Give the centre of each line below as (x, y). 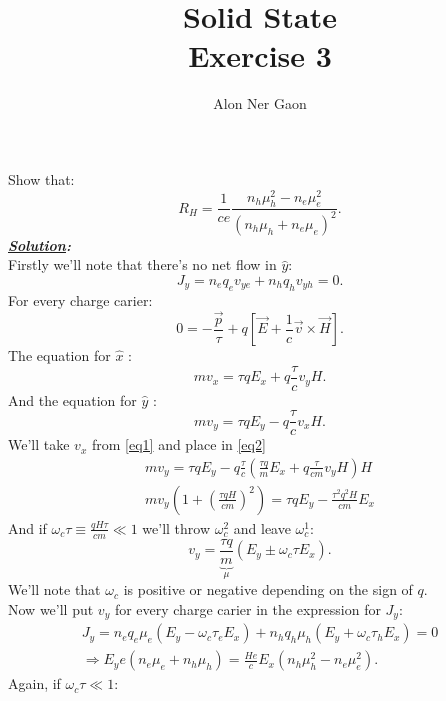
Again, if (34, 683)
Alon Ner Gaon (260, 103)
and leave (262, 527)
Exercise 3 (260, 55)
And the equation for (72, 399)
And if (27, 527)
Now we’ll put (51, 608)
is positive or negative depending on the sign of (268, 589)
